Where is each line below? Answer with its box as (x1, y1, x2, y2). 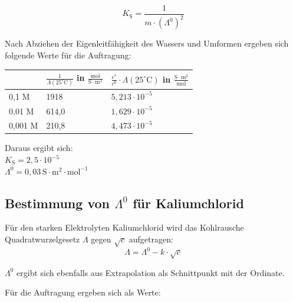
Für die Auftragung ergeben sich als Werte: (5, 286, 161, 298)
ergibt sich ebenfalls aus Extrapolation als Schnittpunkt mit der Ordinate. (17, 266, 285, 278)
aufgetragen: (129, 233, 173, 245)
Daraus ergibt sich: (5, 142, 73, 154)
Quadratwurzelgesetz (5, 233, 80, 245)
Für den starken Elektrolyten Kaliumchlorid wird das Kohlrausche (5, 221, 244, 234)
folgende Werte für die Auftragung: (5, 49, 131, 61)
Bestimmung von (5, 193, 110, 212)
